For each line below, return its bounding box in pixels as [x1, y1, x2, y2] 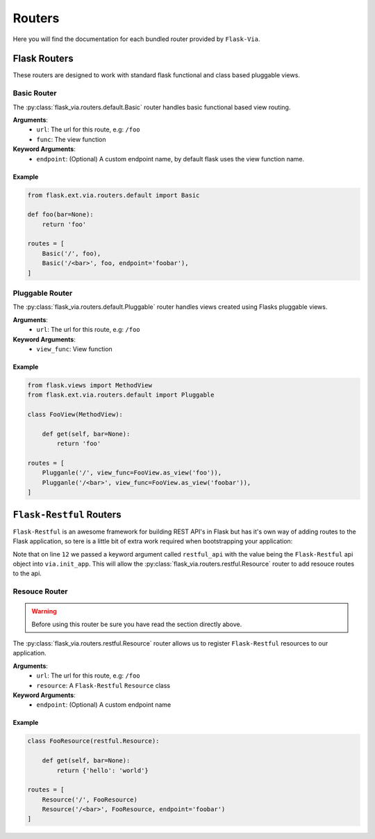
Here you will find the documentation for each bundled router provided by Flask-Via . [12, 35, 260, 43]
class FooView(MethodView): [27, 410, 123, 419]
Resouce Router [12, 586, 68, 596]
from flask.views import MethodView [27, 381, 153, 389]
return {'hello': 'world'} [56, 766, 149, 774]
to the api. [12, 569, 42, 577]
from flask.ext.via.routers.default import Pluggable [27, 391, 215, 399]
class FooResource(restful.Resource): [27, 737, 160, 745]
